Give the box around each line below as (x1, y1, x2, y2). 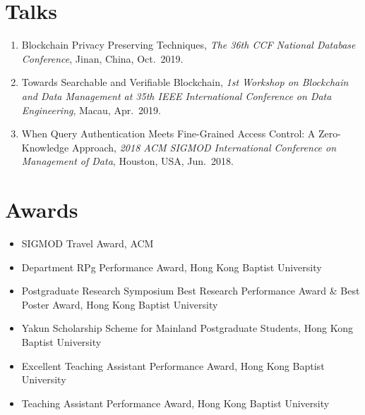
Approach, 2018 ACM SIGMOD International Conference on (71, 140, 337, 154)
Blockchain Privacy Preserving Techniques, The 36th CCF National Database (21, 37, 356, 52)
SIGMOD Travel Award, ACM (21, 236, 154, 250)
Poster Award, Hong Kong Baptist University (21, 297, 218, 311)
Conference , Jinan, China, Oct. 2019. (21, 51, 184, 66)
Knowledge (21, 140, 69, 154)
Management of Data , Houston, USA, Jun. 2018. (21, 154, 234, 168)
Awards (5, 195, 78, 224)
